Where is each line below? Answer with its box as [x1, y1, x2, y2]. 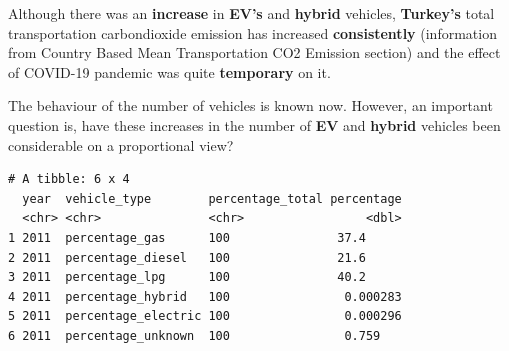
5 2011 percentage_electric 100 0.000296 [8, 309, 402, 324]
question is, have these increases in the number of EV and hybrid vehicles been [8, 114, 501, 135]
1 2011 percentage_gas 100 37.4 [8, 230, 366, 245]
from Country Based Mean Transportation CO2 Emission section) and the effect [8, 42, 501, 63]
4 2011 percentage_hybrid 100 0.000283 [8, 289, 402, 304]
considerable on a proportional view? [8, 134, 234, 155]
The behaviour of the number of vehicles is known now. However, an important [8, 95, 493, 116]
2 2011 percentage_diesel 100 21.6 [8, 250, 366, 265]
